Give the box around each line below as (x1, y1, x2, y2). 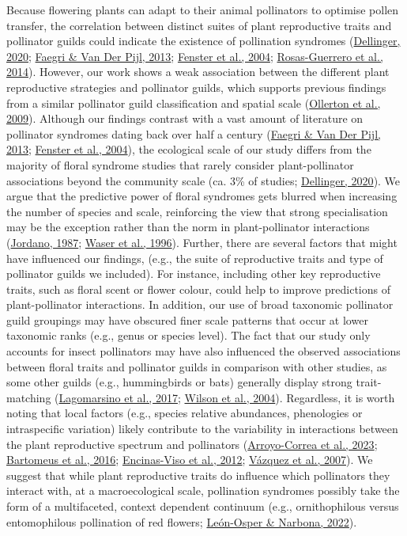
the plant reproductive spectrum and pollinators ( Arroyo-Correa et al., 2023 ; (6, 435, 378, 452)
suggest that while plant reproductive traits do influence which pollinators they (6, 466, 390, 483)
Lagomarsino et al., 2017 (58, 389, 178, 405)
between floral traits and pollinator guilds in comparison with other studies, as (6, 358, 387, 374)
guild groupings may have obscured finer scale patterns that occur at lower (6, 311, 368, 328)
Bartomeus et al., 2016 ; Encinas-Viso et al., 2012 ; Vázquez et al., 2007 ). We (6, 451, 373, 468)
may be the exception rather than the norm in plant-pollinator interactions (6, 219, 370, 235)
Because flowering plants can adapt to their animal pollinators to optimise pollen (6, 2, 399, 17)
